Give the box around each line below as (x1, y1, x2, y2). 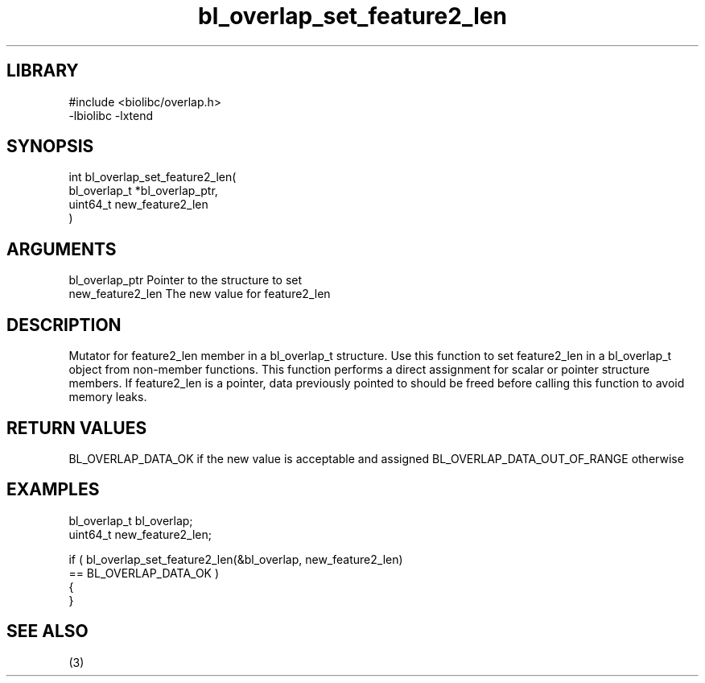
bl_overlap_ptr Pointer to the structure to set (68, 273, 303, 288)
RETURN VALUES (6, 417, 147, 438)
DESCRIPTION (6, 314, 122, 335)
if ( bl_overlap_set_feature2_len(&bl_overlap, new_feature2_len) (68, 552, 403, 566)
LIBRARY (6, 60, 79, 81)
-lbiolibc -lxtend (68, 108, 154, 122)
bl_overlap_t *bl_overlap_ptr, (68, 184, 218, 198)
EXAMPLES (6, 479, 100, 500)
